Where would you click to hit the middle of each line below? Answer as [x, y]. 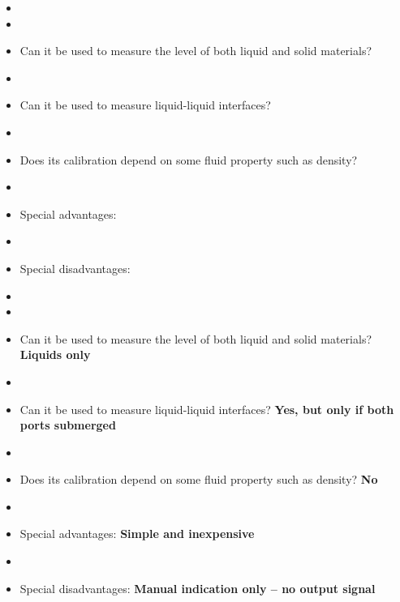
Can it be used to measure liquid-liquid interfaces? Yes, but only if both [207, 409]
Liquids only [55, 354]
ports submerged [68, 425]
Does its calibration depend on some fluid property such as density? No [199, 479]
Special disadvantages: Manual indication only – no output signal [198, 588]
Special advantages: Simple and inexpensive [137, 534]
